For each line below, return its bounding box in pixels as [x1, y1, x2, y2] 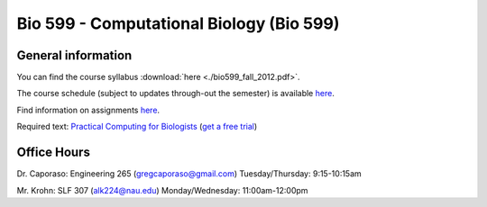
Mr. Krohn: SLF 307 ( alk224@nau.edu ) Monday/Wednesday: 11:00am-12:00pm [16, 184, 308, 195]
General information [16, 48, 133, 63]
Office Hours [16, 145, 90, 160]
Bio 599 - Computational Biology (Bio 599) [16, 13, 340, 33]
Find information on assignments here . [16, 104, 161, 115]
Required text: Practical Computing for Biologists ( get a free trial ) [16, 121, 258, 132]
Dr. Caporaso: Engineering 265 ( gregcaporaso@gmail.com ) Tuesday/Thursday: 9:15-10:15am [16, 168, 363, 179]
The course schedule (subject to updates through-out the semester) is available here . [16, 88, 335, 99]
